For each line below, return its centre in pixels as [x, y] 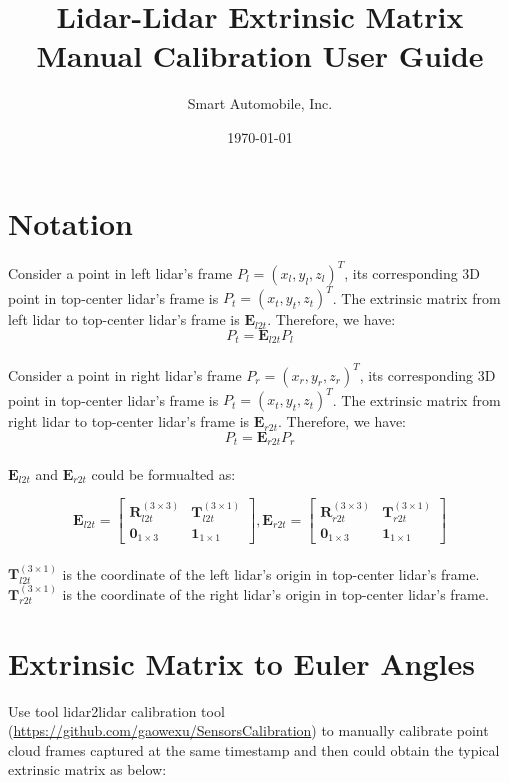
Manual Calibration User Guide [260, 55]
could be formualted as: [163, 473]
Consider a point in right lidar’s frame [125, 374]
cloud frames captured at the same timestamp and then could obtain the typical [254, 749]
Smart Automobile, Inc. [260, 103]
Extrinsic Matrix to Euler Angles [241, 662]
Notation [70, 222]
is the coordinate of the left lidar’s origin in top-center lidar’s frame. [271, 573]
